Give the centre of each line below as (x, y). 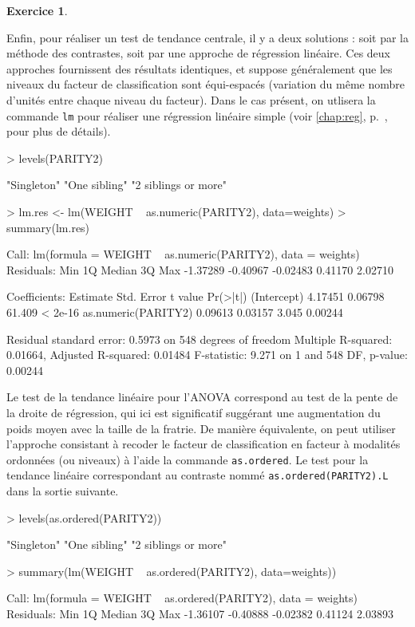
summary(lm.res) (48, 227)
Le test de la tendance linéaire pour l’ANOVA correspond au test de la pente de (202, 397)
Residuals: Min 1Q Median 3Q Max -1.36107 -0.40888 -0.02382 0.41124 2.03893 (200, 613)
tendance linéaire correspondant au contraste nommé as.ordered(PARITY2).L (198, 475)
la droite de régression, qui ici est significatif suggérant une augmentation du (194, 412)
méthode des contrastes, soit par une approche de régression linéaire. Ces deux (199, 53)
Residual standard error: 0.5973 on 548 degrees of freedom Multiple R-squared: (200, 339)
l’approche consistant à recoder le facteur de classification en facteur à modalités (204, 444)
